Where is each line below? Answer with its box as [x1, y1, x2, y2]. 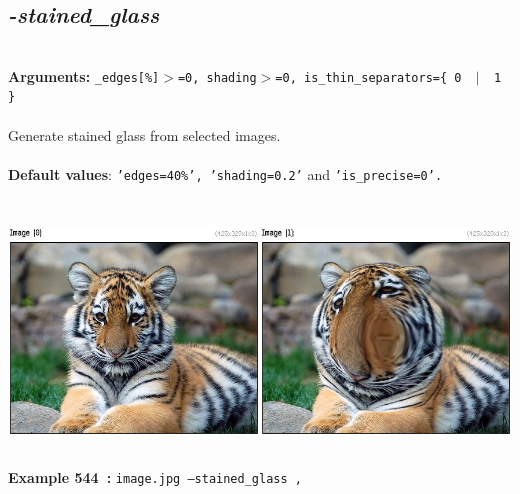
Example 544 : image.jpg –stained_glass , [8, 466, 302, 487]
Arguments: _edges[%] [8, 65, 160, 86]
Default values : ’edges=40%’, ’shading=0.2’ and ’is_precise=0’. [8, 163, 443, 184]
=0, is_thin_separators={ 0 [275, 70, 462, 85]
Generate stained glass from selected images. [8, 124, 281, 145]
